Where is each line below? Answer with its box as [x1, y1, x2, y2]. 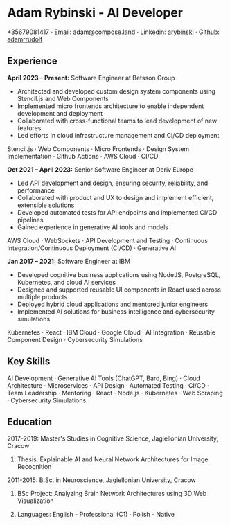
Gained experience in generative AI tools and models [17, 223, 168, 231]
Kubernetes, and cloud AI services [17, 278, 116, 286]
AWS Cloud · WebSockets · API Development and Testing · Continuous [7, 236, 208, 244]
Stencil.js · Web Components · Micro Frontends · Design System [7, 144, 190, 153]
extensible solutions [17, 201, 75, 209]
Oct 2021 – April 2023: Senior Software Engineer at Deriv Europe [7, 165, 194, 174]
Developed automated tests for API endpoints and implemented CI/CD [17, 208, 218, 216]
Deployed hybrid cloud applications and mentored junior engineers [17, 300, 209, 308]
